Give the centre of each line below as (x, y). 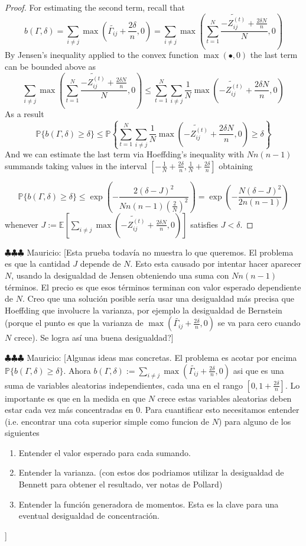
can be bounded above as (51, 67)
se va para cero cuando (259, 323)
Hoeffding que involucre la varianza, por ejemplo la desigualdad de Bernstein (144, 310)
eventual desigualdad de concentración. (89, 516)
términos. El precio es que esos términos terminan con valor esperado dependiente (153, 287)
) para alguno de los (255, 421)
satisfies (204, 224)
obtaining (236, 165)
